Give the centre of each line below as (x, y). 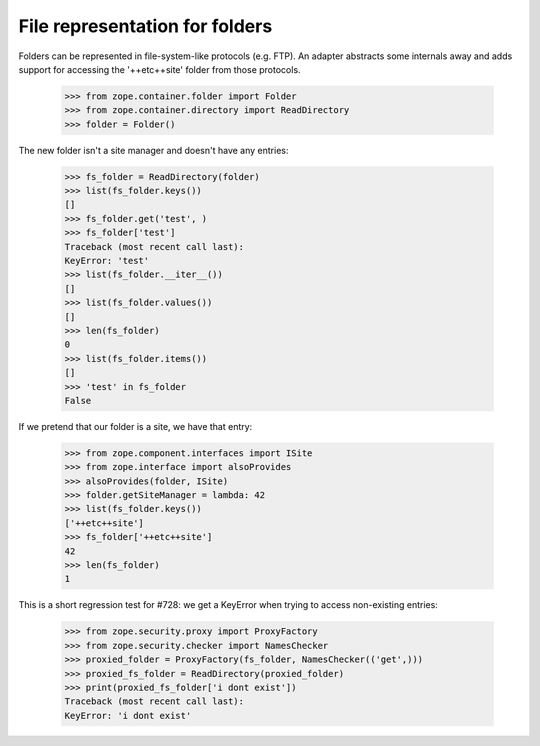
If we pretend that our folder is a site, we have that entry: (135, 426)
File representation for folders (145, 26)
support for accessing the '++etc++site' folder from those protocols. (159, 69)
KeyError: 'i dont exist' (128, 715)
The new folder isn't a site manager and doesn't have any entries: (153, 150)
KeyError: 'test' (107, 261)
